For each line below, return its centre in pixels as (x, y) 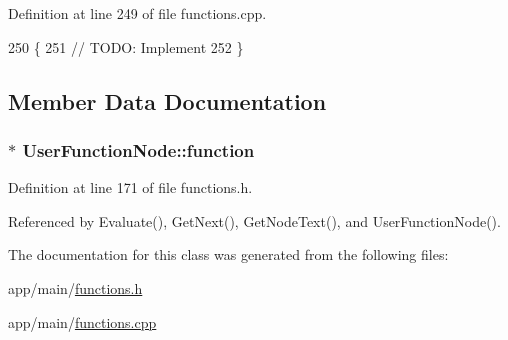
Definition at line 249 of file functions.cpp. (137, 13)
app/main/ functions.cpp (82, 321)
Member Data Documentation (167, 100)
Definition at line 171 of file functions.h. (130, 187)
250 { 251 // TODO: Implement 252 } (126, 46)
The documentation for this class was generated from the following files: (228, 254)
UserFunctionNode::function (138, 149)
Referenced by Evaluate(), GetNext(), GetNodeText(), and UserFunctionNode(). (254, 220)
